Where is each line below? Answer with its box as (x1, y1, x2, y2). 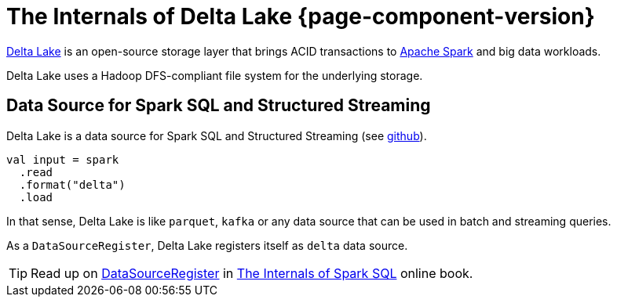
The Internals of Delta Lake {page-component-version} (6, 3, 595, 30)
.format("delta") (19, 178, 126, 191)
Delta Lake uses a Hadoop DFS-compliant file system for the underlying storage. (6, 68, 423, 82)
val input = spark (6, 153, 119, 166)
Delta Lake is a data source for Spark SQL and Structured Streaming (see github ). (6, 128, 427, 142)
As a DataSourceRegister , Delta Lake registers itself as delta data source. (6, 238, 408, 252)
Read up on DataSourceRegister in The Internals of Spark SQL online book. (31, 265, 473, 281)
